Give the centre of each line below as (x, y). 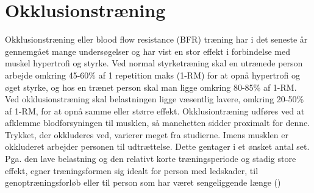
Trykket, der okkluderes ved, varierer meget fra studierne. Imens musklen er (147, 134)
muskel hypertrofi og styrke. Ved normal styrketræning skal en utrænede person (154, 63)
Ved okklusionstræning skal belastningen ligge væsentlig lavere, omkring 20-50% (155, 99)
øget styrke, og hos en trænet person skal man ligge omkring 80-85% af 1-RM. (151, 87)
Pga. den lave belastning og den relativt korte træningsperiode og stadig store (151, 159)
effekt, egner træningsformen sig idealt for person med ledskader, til (132, 170)
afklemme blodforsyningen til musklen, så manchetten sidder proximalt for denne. (158, 123)
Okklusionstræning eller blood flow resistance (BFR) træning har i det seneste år (156, 39)
